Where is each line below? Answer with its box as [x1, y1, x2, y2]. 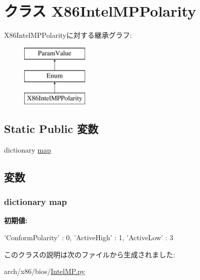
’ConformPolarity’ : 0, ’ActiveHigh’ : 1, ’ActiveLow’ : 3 [4, 232, 173, 243]
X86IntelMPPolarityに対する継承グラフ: [4, 30, 132, 40]
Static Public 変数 [4, 121, 98, 136]
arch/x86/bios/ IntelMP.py [4, 266, 85, 276]
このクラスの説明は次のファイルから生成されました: [4, 249, 175, 259]
